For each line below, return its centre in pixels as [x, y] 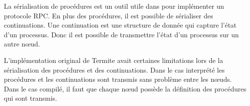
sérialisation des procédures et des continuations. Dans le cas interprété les [114, 69]
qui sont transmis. [30, 98]
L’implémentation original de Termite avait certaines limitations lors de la [114, 60]
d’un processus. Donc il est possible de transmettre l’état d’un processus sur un [121, 34]
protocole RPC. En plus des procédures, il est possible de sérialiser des [109, 15]
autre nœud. [22, 44]
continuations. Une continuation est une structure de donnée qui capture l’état [120, 25]
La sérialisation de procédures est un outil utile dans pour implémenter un [114, 6]
